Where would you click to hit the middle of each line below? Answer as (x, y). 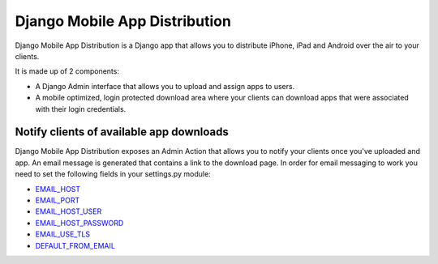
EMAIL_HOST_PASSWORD (79, 223)
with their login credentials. (81, 109)
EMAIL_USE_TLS (63, 234)
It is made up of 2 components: (67, 71)
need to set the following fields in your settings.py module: (113, 174)
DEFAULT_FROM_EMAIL (75, 245)
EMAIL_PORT (58, 200)
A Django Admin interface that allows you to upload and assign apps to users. (165, 86)
